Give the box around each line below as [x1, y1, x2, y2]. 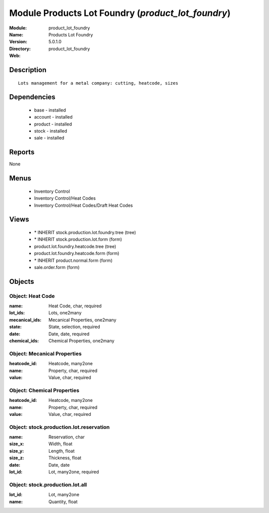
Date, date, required [48, 331, 90, 337]
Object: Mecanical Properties [9, 350, 82, 357]
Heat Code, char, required [48, 303, 102, 309]
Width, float [48, 441, 73, 447]
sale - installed [34, 135, 65, 141]
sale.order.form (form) [34, 264, 80, 270]
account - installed [34, 114, 73, 120]
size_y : [9, 448, 24, 454]
